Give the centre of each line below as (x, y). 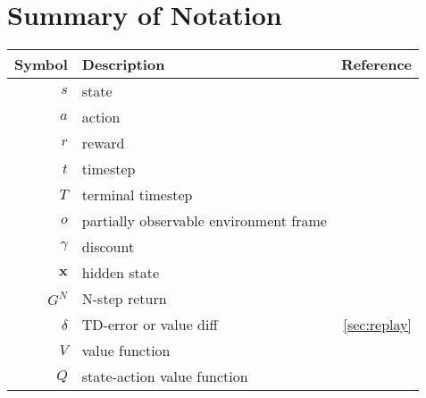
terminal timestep (137, 195)
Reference (376, 64)
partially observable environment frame (204, 221)
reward (103, 143)
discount (108, 247)
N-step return (124, 299)
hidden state (121, 273)
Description (123, 64)
